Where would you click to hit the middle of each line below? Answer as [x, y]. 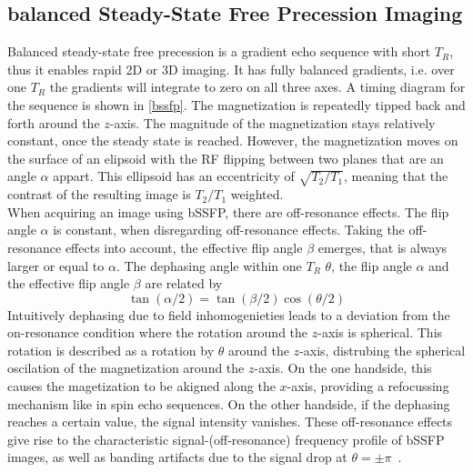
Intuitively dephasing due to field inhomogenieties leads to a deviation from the [229, 314]
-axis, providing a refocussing [368, 386]
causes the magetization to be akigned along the [141, 386]
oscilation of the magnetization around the [126, 368]
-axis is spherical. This [380, 332]
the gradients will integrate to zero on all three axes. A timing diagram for [257, 87]
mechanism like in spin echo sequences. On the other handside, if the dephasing [229, 403]
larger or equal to [56, 265]
